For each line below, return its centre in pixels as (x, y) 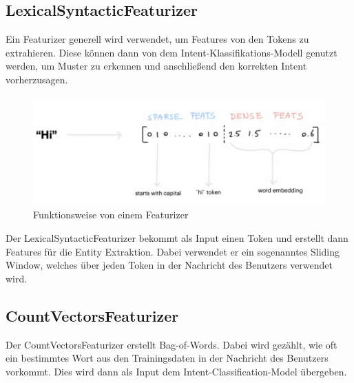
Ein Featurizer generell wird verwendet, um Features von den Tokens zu (157, 39)
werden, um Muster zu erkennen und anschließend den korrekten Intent (156, 66)
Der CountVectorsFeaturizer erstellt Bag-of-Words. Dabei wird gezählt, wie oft (171, 344)
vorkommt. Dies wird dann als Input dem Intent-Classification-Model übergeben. (176, 371)
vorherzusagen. (37, 79)
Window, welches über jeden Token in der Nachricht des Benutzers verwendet (169, 265)
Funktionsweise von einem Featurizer (111, 215)
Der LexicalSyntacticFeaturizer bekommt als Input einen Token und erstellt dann (177, 237)
